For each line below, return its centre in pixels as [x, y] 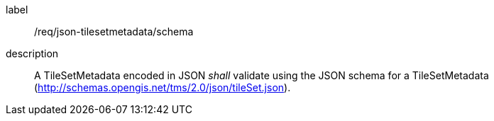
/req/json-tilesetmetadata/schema [114, 31]
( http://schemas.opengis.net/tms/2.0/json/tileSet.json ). [163, 87]
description [32, 53]
